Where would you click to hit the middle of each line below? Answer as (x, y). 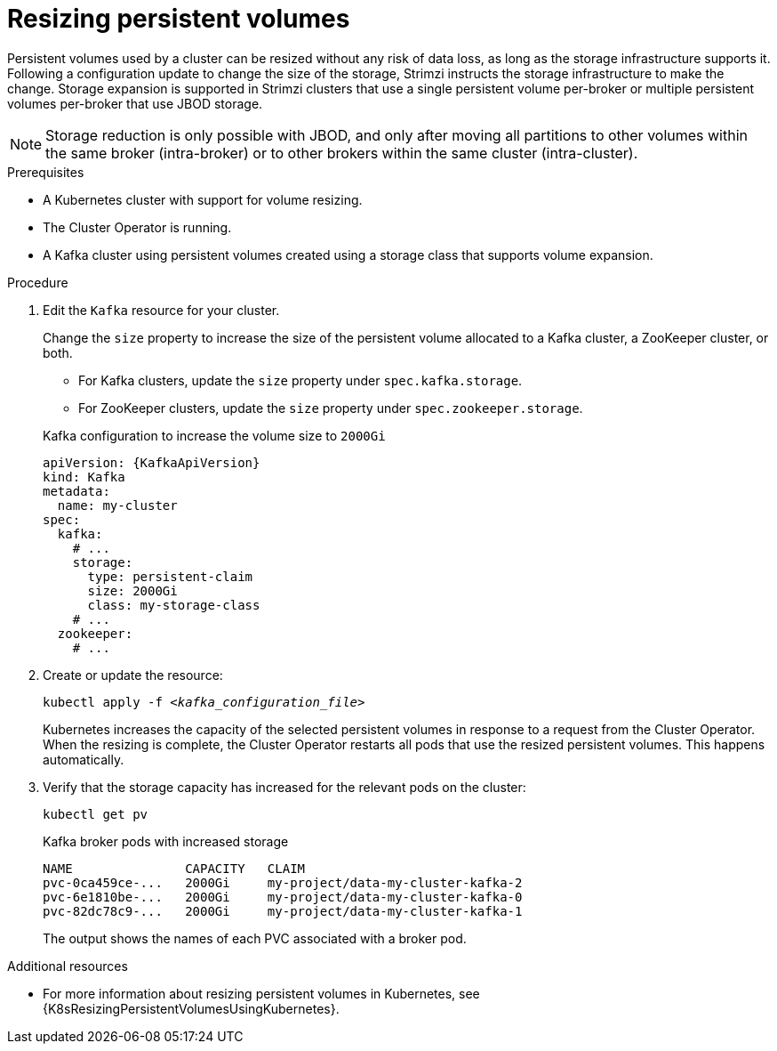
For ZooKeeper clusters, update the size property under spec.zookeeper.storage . (331, 408)
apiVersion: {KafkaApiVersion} (152, 462)
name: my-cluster (117, 505)
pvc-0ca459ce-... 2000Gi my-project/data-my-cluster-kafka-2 (283, 882)
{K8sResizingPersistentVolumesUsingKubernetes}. (191, 1008)
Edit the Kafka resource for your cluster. (161, 310)
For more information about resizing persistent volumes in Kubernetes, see (261, 993)
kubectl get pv (96, 814)
